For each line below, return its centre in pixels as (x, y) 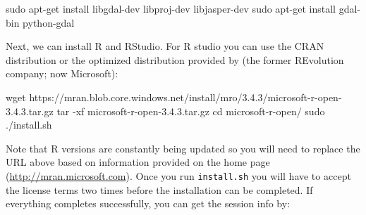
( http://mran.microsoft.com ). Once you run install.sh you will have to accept (178, 175)
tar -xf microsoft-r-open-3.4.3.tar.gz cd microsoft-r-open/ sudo (191, 111)
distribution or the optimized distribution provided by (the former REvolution (175, 59)
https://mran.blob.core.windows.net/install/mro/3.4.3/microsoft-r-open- (185, 97)
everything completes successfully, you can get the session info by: (148, 203)
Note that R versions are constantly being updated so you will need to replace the (183, 148)
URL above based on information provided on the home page (138, 162)
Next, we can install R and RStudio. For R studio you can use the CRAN (165, 46)
